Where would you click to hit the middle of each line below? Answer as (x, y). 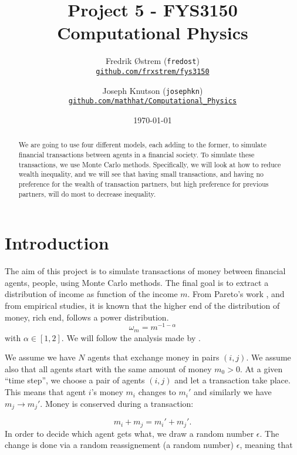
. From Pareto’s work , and (236, 294)
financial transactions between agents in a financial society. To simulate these (136, 154)
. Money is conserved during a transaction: (117, 403)
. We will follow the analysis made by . (131, 337)
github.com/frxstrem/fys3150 (153, 71)
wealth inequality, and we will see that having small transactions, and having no (141, 174)
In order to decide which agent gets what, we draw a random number (129, 433)
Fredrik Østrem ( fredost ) (153, 61)
